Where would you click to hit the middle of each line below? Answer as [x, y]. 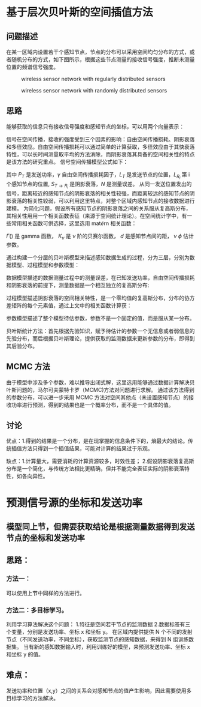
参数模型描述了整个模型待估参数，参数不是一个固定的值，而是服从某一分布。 [100, 318]
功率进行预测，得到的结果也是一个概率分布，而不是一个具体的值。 [92, 405]
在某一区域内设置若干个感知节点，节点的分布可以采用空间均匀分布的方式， [98, 52]
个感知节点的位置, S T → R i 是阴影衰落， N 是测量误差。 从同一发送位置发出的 [99, 185]
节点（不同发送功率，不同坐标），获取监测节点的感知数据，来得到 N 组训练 [98, 639]
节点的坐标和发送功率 [45, 538]
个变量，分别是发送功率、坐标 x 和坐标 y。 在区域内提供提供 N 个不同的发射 [99, 632]
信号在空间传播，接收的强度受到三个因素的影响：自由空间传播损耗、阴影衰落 [100, 139]
